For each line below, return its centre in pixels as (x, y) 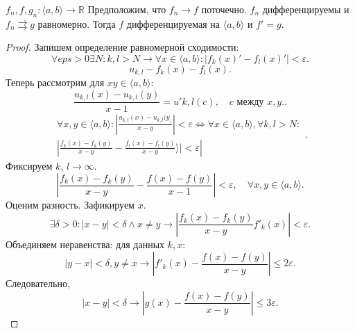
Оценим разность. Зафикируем (70, 205)
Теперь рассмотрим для (55, 82)
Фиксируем (29, 165)
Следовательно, (38, 283)
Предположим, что (127, 9)
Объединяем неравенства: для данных (85, 244)
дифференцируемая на (173, 23)
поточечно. (224, 9)
